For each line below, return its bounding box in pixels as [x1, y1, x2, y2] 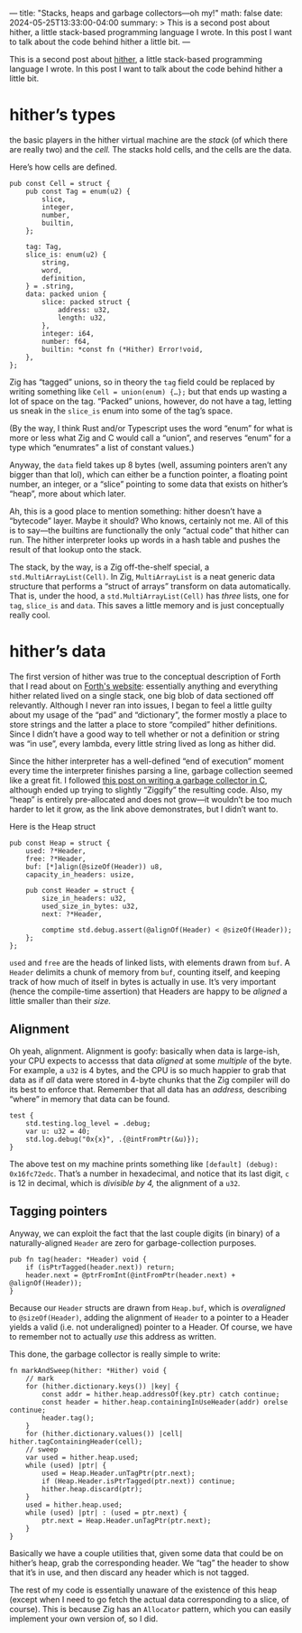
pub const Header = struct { [25, 886, 135, 895]
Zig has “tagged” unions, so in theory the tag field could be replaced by [9, 376, 275, 387]
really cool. [9, 609, 51, 620]
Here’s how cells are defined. [9, 162, 117, 172]
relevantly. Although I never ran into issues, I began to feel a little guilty [9, 700, 272, 710]
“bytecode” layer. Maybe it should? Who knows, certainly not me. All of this [9, 515, 288, 526]
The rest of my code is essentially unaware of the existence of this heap [9, 1584, 278, 1595]
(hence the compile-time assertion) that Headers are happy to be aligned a [9, 986, 288, 997]
